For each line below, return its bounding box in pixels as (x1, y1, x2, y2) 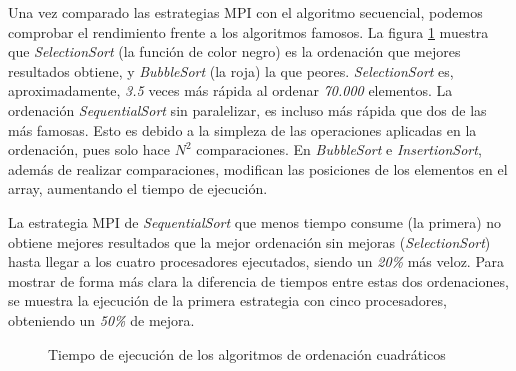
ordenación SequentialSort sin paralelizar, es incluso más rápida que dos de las (8, 99, 487, 120)
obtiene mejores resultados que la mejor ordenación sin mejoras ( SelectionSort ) (8, 231, 491, 252)
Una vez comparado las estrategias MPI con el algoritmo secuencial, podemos (8, 2, 483, 22)
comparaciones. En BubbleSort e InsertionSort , (196, 139, 482, 160)
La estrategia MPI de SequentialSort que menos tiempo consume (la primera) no (8, 211, 502, 232)
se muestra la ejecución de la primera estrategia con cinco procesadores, (8, 290, 447, 311)
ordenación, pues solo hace (8, 139, 170, 160)
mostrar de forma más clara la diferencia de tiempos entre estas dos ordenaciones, (8, 270, 509, 291)
